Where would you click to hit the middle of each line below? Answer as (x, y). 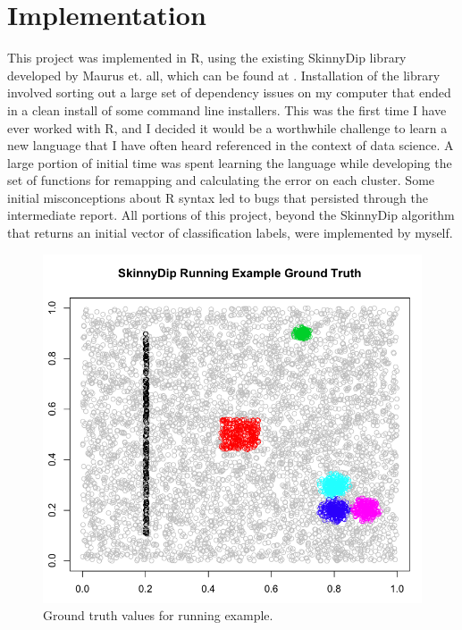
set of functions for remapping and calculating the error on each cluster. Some (221, 180)
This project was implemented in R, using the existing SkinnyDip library (207, 58)
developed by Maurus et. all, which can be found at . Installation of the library (224, 75)
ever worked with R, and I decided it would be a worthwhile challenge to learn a (227, 127)
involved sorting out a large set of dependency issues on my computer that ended (229, 92)
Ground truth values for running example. (158, 615)
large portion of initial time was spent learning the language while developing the (230, 162)
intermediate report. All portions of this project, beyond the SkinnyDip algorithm (231, 215)
